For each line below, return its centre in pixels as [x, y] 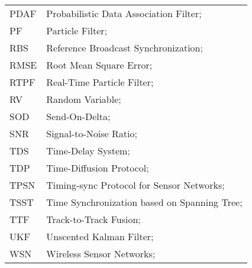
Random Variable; [84, 99]
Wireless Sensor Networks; [101, 254]
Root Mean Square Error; [99, 65]
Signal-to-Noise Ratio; [92, 133]
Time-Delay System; [88, 151]
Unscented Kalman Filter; [100, 236]
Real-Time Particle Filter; [100, 82]
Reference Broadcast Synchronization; [125, 48]
